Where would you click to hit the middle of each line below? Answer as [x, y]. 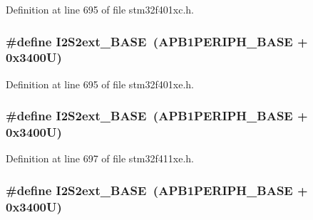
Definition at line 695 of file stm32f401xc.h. [100, 9]
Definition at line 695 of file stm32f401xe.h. [100, 84]
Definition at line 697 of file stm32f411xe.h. [100, 158]
